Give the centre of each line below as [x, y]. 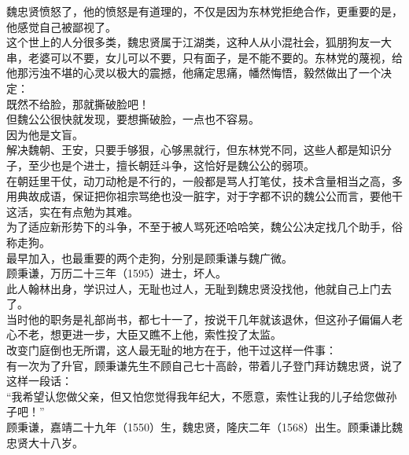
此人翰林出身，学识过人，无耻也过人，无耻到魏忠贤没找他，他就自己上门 [193, 288]
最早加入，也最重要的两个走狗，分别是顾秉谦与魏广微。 [149, 257]
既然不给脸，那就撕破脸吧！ [78, 103]
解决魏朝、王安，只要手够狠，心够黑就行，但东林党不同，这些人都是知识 [193, 150]
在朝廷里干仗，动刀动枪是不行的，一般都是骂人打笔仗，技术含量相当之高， [199, 180]
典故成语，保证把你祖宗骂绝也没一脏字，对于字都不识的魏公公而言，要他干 [210, 196]
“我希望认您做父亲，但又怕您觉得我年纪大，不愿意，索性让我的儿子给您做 [196, 396]
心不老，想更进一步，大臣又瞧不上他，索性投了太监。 [144, 334]
